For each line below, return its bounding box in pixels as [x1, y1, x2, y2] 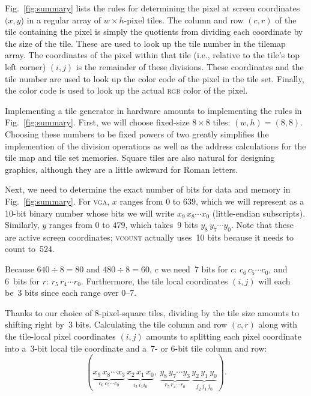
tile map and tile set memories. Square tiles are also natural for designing [5, 151, 275, 164]
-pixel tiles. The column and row [124, 13, 244, 26]
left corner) [5, 60, 46, 73]
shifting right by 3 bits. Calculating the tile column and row [5, 318, 228, 331]
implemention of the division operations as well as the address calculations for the [5, 139, 306, 152]
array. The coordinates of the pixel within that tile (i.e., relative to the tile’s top [5, 49, 300, 61]
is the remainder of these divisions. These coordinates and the [76, 60, 304, 73]
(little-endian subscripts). [212, 206, 306, 219]
